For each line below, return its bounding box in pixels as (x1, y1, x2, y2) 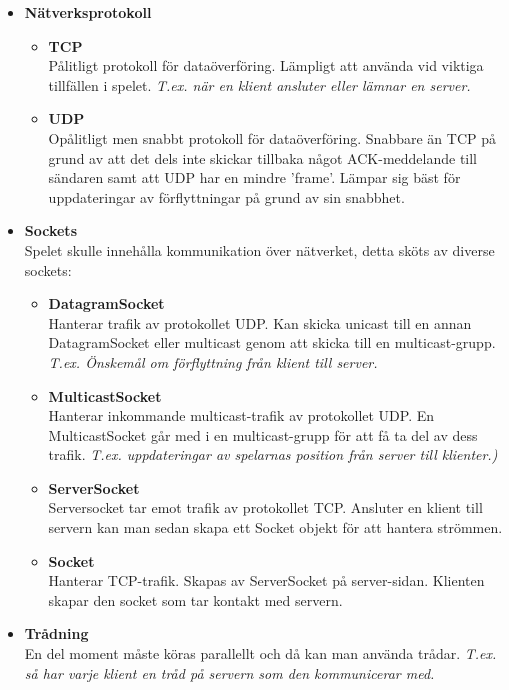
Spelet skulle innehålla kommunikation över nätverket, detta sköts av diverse (24, 239, 495, 260)
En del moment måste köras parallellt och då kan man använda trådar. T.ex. (24, 643, 497, 664)
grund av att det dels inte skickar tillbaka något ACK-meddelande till (48, 147, 478, 168)
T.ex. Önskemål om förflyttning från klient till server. (48, 351, 378, 372)
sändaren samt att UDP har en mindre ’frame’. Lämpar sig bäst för (48, 167, 461, 188)
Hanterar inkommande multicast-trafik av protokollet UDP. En (48, 405, 435, 426)
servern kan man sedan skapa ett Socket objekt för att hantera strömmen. (48, 517, 503, 538)
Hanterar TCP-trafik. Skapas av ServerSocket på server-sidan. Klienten (48, 570, 485, 591)
